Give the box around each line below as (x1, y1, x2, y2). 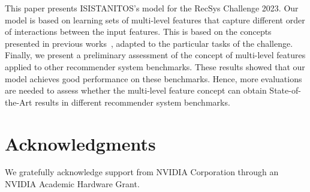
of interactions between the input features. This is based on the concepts (5, 25, 272, 38)
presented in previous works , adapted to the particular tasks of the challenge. (5, 37, 293, 49)
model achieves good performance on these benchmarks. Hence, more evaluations (5, 72, 302, 85)
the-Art (5, 95, 32, 108)
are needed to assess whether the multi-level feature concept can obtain (5, 84, 267, 97)
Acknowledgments (5, 131, 156, 155)
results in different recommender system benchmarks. (35, 95, 230, 108)
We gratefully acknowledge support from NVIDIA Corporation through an (5, 166, 279, 178)
